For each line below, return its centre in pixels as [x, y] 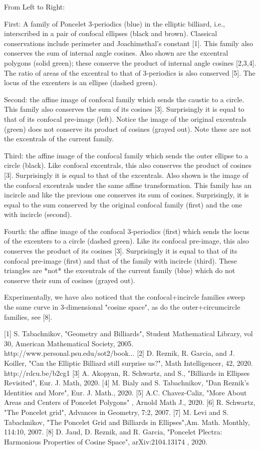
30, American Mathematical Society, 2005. [69, 343]
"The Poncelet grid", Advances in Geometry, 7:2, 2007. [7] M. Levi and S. [116, 412]
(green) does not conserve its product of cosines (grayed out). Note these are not [128, 129]
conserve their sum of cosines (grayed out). [70, 280]
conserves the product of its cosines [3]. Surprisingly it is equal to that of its [121, 251]
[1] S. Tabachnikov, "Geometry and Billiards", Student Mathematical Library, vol [128, 333]
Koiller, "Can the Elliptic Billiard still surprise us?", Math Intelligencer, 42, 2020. [128, 363]
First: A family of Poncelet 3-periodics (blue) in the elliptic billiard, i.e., [114, 23]
